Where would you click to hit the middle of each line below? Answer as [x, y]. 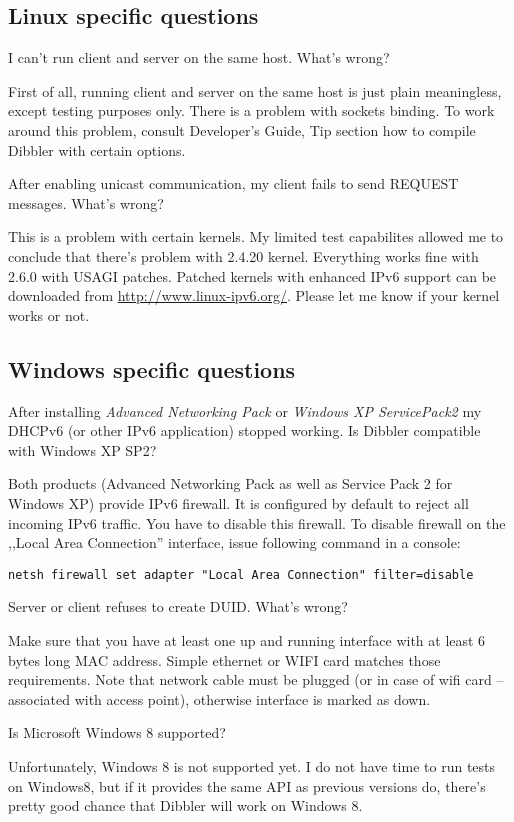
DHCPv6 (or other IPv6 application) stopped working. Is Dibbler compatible [244, 430]
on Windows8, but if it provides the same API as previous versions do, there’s [247, 785]
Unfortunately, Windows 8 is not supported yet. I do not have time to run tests [252, 765]
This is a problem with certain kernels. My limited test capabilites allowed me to [256, 236]
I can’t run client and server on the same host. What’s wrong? [199, 57]
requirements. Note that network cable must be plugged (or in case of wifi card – [256, 679]
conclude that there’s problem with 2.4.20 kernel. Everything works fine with [243, 255]
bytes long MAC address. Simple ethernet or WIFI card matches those [224, 659]
